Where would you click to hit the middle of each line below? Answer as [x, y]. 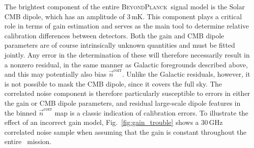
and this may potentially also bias [56, 74]
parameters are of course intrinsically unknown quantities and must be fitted [120, 45]
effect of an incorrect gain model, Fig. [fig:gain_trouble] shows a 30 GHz [114, 122]
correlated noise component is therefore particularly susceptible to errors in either [127, 93]
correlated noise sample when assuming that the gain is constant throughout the [126, 132]
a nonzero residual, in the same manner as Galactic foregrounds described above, [126, 64]
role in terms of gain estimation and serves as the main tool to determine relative [127, 26]
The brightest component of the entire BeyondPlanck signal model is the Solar [125, 6]
